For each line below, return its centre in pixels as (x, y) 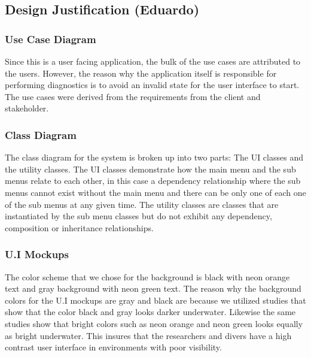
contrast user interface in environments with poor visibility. (113, 347)
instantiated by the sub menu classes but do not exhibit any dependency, (138, 216)
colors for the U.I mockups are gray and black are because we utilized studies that (155, 300)
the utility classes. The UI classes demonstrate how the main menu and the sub (150, 169)
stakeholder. (27, 108)
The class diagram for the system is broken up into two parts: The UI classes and (154, 157)
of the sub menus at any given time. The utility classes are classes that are (142, 204)
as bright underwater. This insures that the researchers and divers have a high (148, 335)
